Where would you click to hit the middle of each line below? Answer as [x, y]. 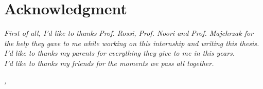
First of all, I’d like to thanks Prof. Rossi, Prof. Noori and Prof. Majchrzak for [129, 33]
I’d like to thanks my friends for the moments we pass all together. [109, 63]
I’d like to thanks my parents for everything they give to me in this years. [120, 53]
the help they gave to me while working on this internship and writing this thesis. [132, 43]
